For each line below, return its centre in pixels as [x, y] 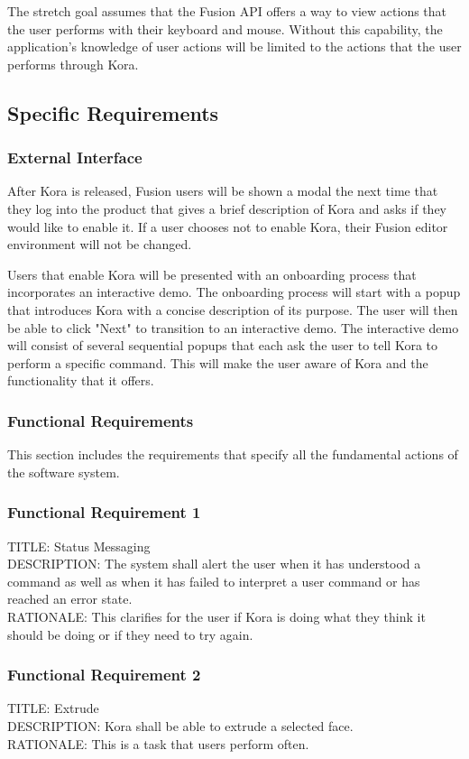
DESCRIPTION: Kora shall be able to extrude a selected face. [180, 725]
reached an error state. [70, 599]
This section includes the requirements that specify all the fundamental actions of [233, 454]
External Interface [75, 157]
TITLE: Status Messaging [79, 546]
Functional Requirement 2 [104, 675]
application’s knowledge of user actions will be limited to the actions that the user [234, 46]
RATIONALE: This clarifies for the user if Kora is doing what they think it [216, 616]
